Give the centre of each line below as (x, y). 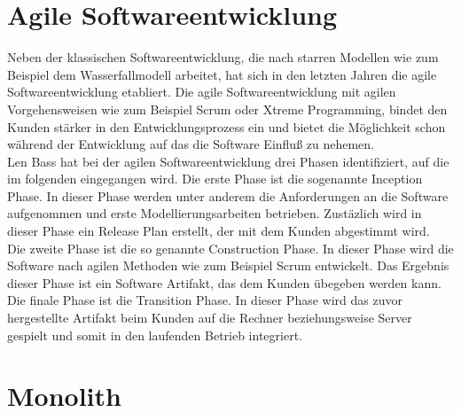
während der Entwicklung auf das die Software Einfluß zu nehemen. (191, 144)
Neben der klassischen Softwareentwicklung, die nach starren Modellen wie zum (223, 57)
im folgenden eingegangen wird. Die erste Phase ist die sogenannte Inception (215, 179)
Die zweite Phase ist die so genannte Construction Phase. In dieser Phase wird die (230, 248)
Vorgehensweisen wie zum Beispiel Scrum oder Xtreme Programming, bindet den (227, 109)
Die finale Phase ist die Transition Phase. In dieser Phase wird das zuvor (205, 300)
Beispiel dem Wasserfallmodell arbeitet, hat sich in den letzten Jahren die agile (222, 74)
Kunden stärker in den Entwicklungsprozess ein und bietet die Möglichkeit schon (227, 126)
